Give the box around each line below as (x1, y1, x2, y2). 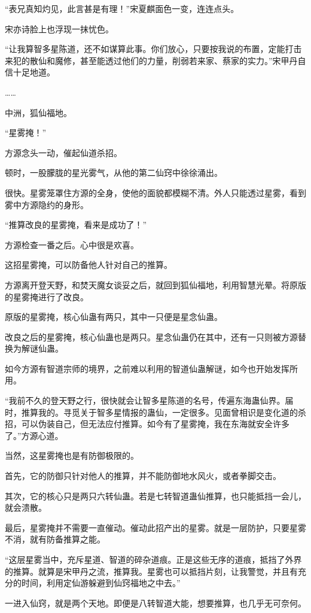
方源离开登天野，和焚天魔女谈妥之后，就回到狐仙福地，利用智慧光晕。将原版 (5, 278, 306, 291)
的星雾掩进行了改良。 (5, 290, 89, 303)
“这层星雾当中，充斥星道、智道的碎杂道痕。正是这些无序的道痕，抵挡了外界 (5, 553, 302, 565)
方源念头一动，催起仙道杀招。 (5, 146, 122, 158)
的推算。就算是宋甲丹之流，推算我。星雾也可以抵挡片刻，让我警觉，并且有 (5, 565, 298, 577)
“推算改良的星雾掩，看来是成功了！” (5, 218, 147, 231)
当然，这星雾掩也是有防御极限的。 (5, 449, 139, 462)
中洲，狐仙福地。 (5, 106, 72, 118)
